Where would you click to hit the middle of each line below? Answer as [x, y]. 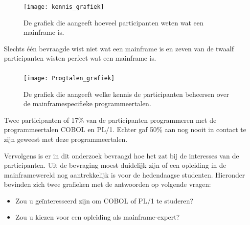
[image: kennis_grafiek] [64, 7]
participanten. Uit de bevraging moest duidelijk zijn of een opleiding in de [115, 165]
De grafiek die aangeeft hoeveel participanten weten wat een [114, 22]
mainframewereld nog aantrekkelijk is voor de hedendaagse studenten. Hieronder [125, 174]
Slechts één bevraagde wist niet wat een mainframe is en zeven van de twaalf [119, 48]
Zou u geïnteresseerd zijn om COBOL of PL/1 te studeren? [104, 200]
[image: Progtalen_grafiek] [69, 78]
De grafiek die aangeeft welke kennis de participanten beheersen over [126, 94]
